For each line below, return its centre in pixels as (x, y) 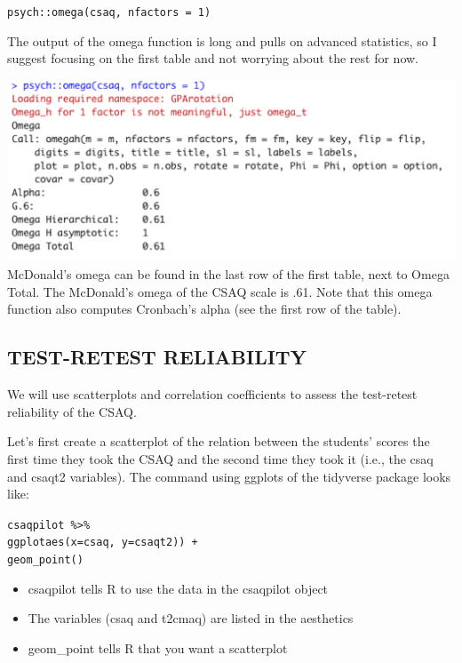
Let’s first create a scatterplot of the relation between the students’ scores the (219, 441)
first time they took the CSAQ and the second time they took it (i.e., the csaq (220, 458)
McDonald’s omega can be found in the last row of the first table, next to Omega (228, 274)
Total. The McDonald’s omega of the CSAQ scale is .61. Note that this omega (220, 291)
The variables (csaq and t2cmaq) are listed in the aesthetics (191, 618)
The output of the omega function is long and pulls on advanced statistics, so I (222, 40)
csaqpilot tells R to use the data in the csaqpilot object (178, 588)
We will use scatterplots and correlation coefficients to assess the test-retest (212, 394)
